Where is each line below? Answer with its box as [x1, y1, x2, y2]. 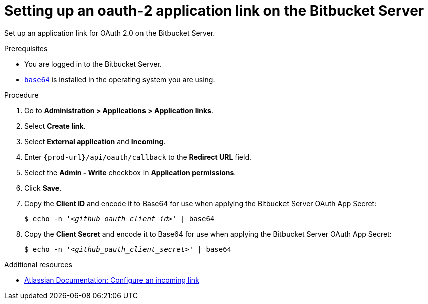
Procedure [4, 90, 39, 99]
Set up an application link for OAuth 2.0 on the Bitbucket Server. [4, 28, 215, 37]
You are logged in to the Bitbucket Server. [24, 59, 162, 68]
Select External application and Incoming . [24, 137, 166, 146]
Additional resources [4, 260, 72, 269]
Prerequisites [4, 44, 48, 53]
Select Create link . [24, 121, 86, 130]
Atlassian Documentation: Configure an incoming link [24, 275, 199, 284]
